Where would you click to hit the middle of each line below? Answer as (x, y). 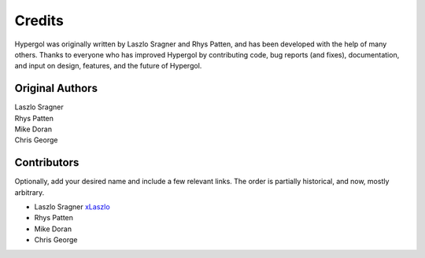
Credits (39, 20)
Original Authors (56, 88)
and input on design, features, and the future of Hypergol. (108, 66)
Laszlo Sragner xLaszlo (72, 207)
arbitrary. (30, 192)
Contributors (47, 162)
